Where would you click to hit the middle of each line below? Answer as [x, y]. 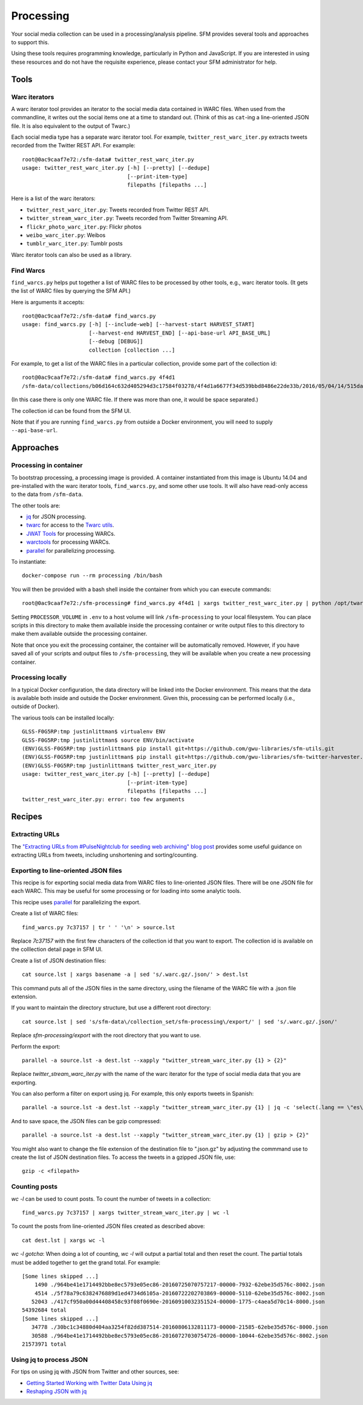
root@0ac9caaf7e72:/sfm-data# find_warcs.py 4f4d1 [99, 378]
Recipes [27, 817]
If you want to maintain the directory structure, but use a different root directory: [111, 1008]
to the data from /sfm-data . [47, 495]
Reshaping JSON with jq [57, 1391]
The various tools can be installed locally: [63, 718]
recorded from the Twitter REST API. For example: [73, 145]
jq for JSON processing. [56, 517]
